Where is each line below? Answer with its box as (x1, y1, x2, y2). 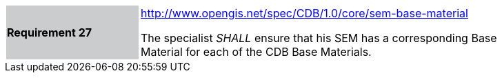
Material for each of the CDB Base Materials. (141, 45, 372, 59)
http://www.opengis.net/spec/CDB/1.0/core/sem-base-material (141, 6, 468, 20)
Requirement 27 (7, 26, 92, 39)
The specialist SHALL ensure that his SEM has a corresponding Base (141, 31, 497, 45)
